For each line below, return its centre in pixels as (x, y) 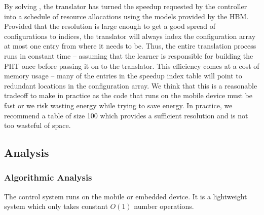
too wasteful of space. (37, 125)
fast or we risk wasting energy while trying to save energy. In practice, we (118, 105)
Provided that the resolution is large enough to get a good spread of (110, 26)
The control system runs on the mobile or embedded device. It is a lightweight (126, 196)
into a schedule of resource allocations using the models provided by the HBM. (126, 16)
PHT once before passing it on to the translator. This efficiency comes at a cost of (132, 66)
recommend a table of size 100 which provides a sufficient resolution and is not (126, 115)
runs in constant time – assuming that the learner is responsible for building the (129, 55)
